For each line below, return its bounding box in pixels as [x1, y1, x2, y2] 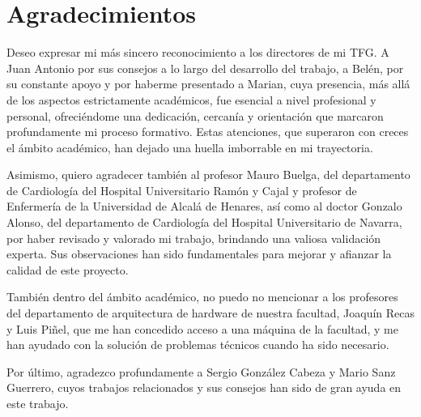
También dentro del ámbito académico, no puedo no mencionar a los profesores [6, 288, 398, 305]
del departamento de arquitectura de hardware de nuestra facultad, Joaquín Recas [6, 304, 415, 321]
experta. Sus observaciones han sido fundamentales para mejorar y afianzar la [6, 245, 392, 262]
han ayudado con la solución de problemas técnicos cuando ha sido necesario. [6, 336, 389, 353]
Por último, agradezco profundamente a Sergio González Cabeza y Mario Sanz [6, 363, 396, 380]
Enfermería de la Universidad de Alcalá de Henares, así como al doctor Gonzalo [6, 198, 402, 215]
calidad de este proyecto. [6, 261, 129, 278]
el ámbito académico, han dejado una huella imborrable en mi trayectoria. [6, 138, 373, 155]
